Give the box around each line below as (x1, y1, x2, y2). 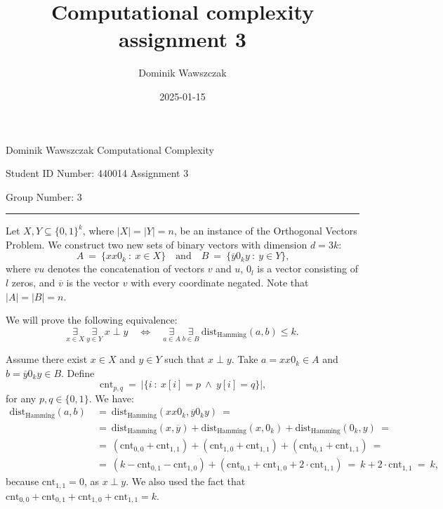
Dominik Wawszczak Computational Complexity (6, 142, 214, 157)
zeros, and (11, 275, 55, 290)
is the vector (66, 275, 120, 290)
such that (164, 352, 205, 366)
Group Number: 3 (6, 189, 82, 204)
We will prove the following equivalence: (6, 312, 178, 327)
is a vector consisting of (257, 261, 359, 276)
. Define (61, 365, 95, 380)
